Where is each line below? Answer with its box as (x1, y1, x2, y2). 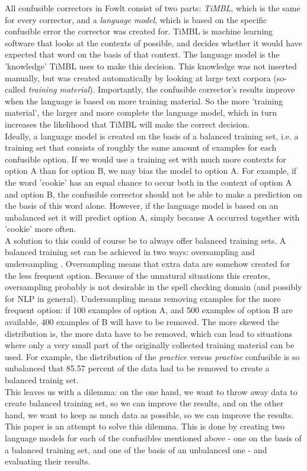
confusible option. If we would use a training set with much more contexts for (5, 152, 286, 165)
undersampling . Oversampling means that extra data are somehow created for (5, 257, 290, 270)
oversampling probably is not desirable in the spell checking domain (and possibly (5, 281, 302, 293)
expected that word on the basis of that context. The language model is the (5, 48, 280, 61)
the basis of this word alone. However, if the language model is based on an (5, 199, 279, 212)
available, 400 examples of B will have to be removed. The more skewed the (5, 316, 279, 328)
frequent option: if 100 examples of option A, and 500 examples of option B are (5, 304, 293, 316)
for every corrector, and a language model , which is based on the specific (5, 13, 267, 26)
